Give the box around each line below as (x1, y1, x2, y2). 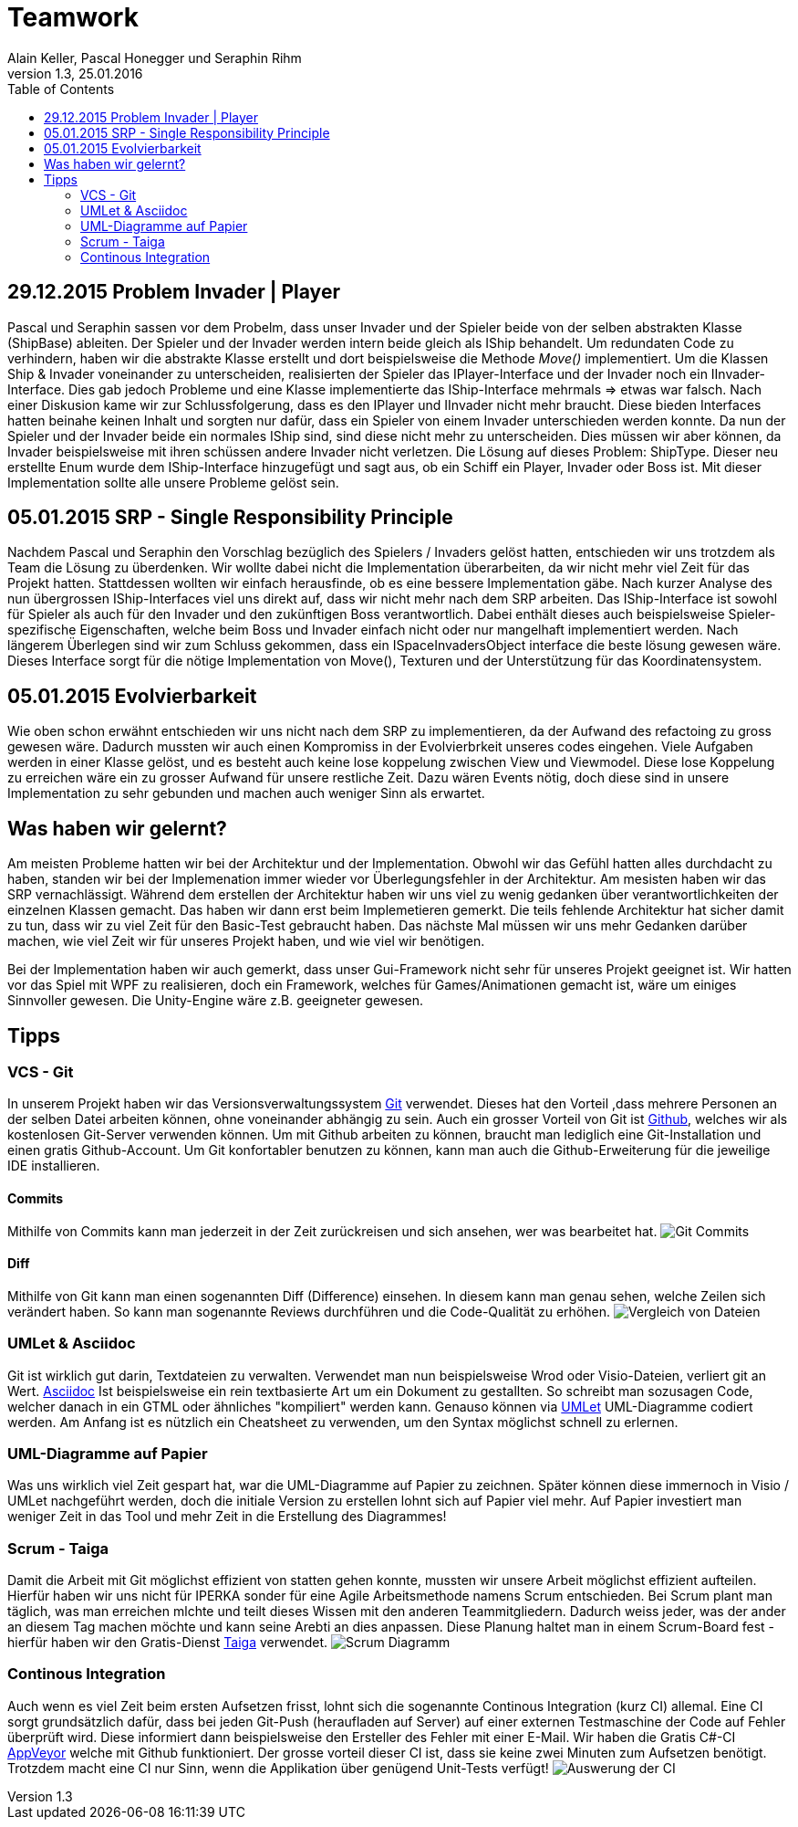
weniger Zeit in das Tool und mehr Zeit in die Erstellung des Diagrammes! (7, 1508, 447, 1525)
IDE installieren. (7, 1158, 100, 1174)
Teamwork (7, 2, 139, 33)
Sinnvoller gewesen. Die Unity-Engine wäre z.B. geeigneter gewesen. (7, 992, 424, 1009)
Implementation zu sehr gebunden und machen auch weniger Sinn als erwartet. (7, 785, 485, 802)
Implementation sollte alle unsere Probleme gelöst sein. (7, 474, 339, 490)
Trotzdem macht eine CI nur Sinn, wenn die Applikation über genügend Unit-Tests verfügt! (7, 1759, 549, 1776)
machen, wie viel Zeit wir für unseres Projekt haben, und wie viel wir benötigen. (7, 933, 485, 950)
